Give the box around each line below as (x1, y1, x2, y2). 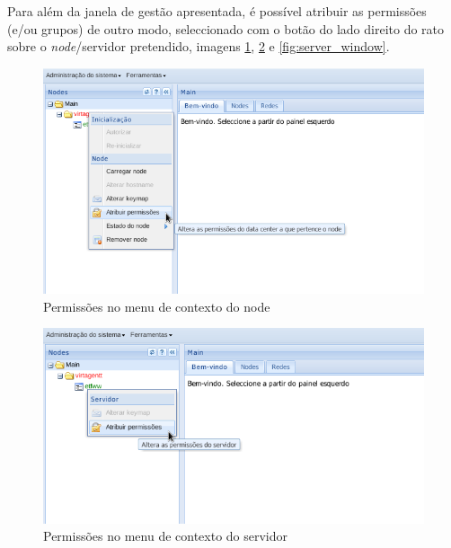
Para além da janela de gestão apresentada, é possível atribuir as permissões (7, 2, 427, 20)
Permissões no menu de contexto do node (43, 296, 270, 315)
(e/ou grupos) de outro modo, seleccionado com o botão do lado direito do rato (7, 19, 445, 38)
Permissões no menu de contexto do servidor (43, 526, 288, 545)
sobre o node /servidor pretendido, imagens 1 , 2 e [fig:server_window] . (7, 37, 390, 56)
